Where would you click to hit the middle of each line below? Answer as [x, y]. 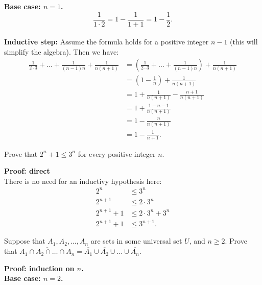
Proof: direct [27, 171]
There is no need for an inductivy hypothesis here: [83, 181]
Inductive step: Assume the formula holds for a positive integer [106, 42]
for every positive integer [117, 153]
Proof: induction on [39, 268]
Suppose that [25, 241]
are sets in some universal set [136, 241]
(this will [244, 42]
